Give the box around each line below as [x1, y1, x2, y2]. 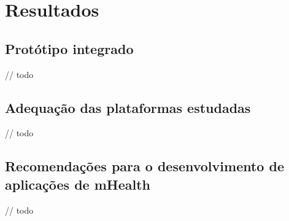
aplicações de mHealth [5, 174, 151, 193]
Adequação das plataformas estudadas [5, 98, 251, 117]
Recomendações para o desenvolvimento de [5, 157, 284, 176]
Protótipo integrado [5, 39, 134, 58]
